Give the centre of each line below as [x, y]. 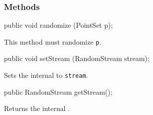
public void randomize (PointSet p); [58, 25]
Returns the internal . [37, 108]
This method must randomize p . [53, 41]
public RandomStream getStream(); [58, 91]
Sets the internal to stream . [46, 75]
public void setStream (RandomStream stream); [77, 58]
